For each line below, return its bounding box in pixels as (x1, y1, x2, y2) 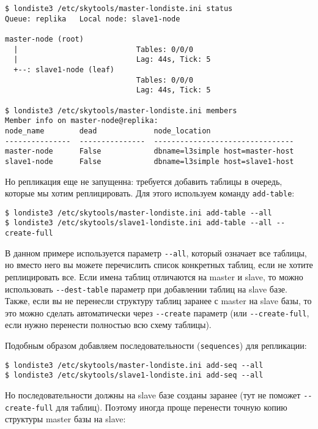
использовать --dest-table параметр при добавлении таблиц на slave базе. (5, 282, 287, 295)
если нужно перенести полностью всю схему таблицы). (5, 318, 212, 331)
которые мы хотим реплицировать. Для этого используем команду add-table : (5, 187, 295, 200)
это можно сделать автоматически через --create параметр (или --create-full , (5, 306, 309, 319)
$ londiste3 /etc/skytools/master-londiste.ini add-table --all (5, 208, 272, 217)
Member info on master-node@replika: (5, 116, 158, 125)
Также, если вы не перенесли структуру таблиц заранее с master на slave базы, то (5, 294, 312, 307)
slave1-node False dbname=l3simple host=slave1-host (5, 157, 294, 166)
